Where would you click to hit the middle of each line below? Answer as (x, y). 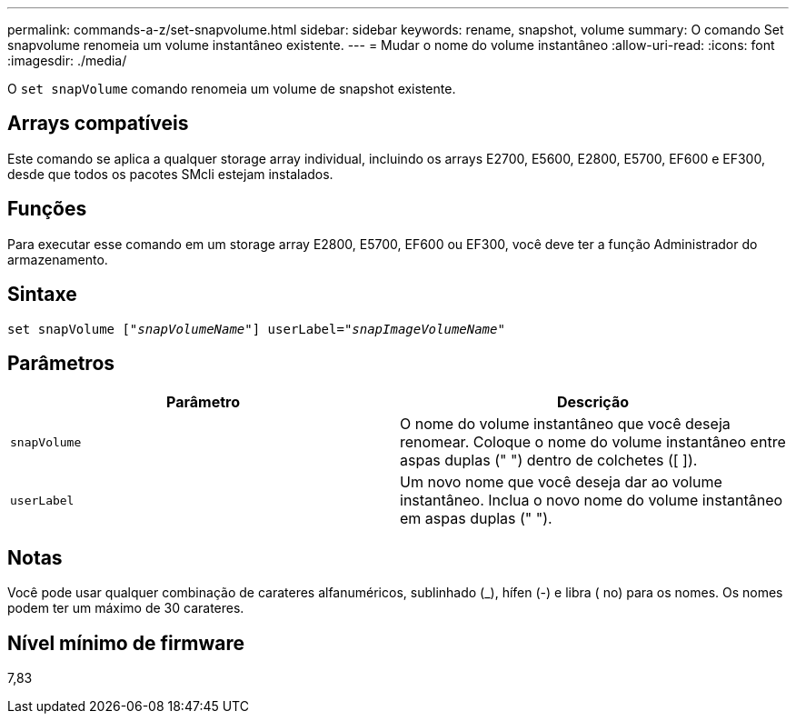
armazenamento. (58, 259)
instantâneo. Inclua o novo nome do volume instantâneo (592, 501)
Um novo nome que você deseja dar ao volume (561, 482)
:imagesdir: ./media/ (67, 60)
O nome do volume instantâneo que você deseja (565, 424)
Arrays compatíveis (98, 124)
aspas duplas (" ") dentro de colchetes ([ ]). (549, 461)
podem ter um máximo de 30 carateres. (126, 608)
